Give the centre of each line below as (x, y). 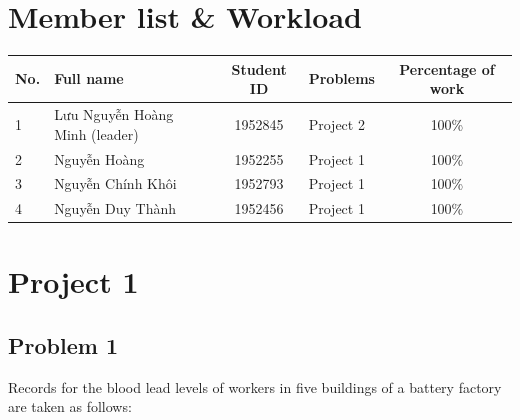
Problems (341, 78)
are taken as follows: (70, 406)
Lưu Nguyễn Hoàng (114, 114)
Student (259, 68)
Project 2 (336, 123)
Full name (89, 78)
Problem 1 (63, 345)
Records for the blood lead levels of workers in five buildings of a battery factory (255, 386)
